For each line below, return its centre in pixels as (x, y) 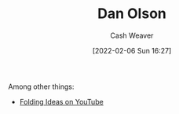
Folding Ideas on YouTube (61, 101)
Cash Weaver (132, 35)
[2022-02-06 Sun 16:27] (132, 50)
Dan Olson (132, 14)
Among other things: (41, 86)
